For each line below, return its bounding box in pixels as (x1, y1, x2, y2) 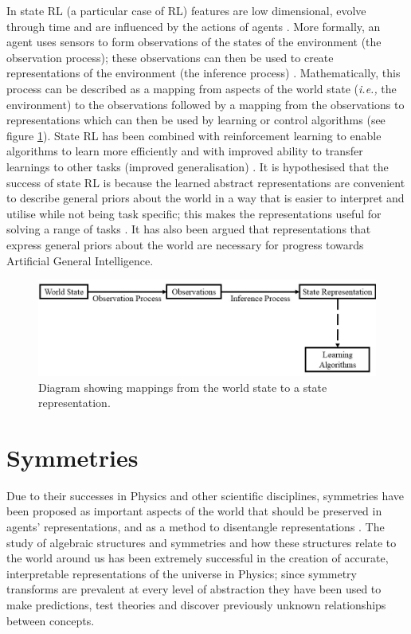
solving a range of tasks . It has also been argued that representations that (6, 221, 371, 237)
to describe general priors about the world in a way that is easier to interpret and (6, 190, 405, 206)
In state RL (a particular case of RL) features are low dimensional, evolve (6, 2, 366, 18)
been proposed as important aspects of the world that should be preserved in (6, 503, 382, 519)
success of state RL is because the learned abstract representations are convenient (6, 174, 405, 190)
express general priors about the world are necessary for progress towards (6, 236, 364, 252)
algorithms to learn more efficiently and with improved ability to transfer (6, 143, 363, 159)
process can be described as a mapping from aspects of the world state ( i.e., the (6, 80, 397, 96)
